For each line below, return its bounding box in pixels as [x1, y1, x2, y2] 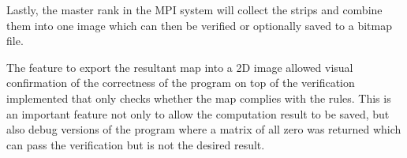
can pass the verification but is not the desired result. [6, 136, 265, 152]
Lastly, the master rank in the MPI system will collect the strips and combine [6, 2, 383, 17]
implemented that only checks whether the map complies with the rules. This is [6, 89, 391, 106]
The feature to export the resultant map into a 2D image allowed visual [6, 58, 353, 75]
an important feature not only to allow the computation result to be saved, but [6, 105, 390, 122]
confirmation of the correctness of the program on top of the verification [6, 74, 355, 91]
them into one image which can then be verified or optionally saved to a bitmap [6, 17, 392, 33]
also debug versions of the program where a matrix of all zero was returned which [6, 121, 401, 137]
